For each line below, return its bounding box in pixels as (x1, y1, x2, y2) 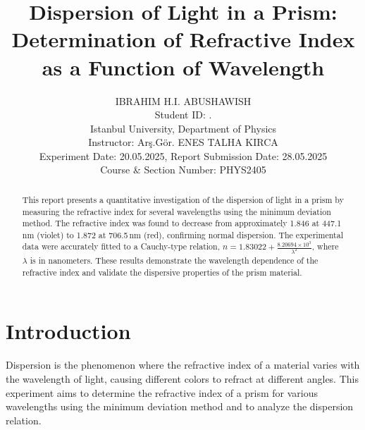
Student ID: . (154, 107, 212, 122)
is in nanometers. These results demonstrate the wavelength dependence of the (30, 254, 318, 266)
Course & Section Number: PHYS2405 (100, 162, 266, 177)
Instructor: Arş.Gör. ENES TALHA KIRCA (88, 135, 278, 149)
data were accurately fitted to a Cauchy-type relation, (22, 240, 220, 252)
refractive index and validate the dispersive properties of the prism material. (22, 266, 302, 278)
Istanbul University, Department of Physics (89, 121, 277, 135)
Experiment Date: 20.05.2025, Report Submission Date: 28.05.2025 (39, 148, 328, 163)
